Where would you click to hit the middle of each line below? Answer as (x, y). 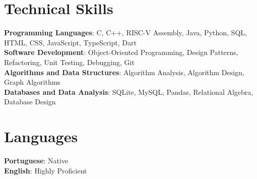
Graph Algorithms (32, 82)
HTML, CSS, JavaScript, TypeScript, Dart (70, 42)
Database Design (30, 102)
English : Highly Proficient (46, 170)
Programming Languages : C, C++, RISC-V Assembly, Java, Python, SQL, (125, 33)
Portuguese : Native (36, 160)
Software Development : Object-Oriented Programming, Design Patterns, (121, 52)
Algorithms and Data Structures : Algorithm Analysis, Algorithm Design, (124, 72)
